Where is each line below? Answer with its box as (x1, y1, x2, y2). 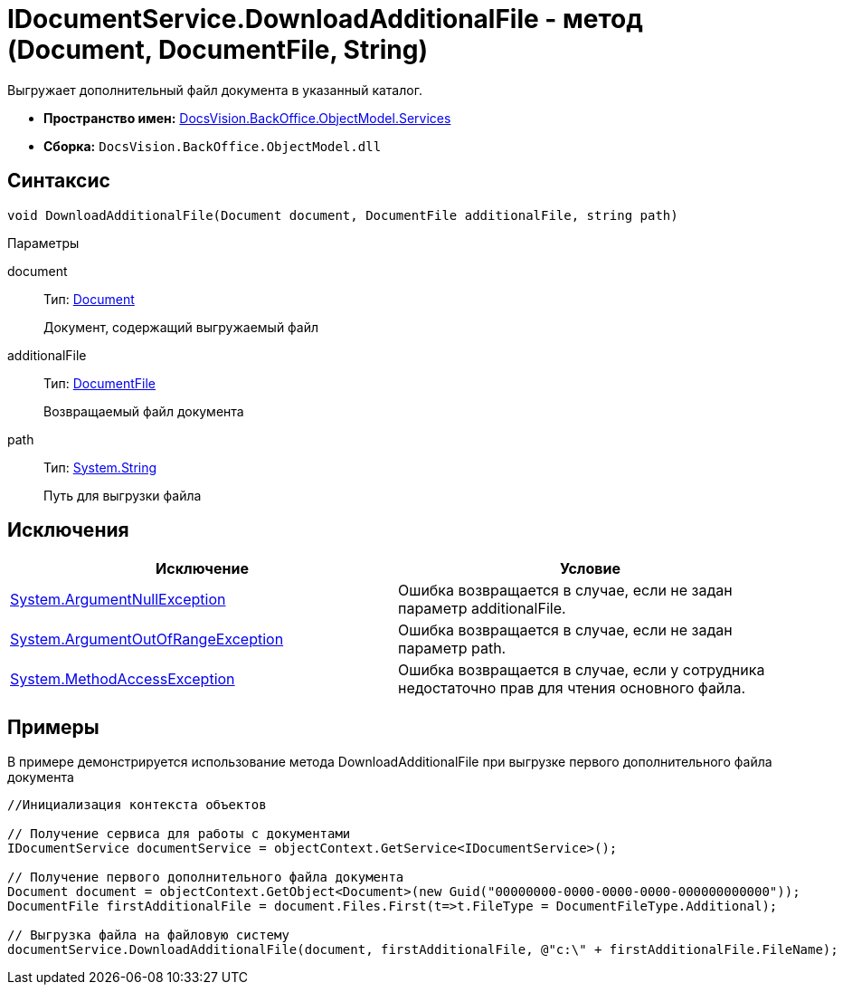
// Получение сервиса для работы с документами (7, 826, 351, 842)
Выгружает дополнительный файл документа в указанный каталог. (7, 81, 422, 98)
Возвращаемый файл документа (43, 403, 244, 419)
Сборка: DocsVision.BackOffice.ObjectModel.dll (43, 138, 382, 154)
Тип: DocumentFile (43, 375, 156, 391)
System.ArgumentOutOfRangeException (10, 630, 284, 649)
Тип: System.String (43, 459, 157, 475)
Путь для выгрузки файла (43, 487, 202, 503)
